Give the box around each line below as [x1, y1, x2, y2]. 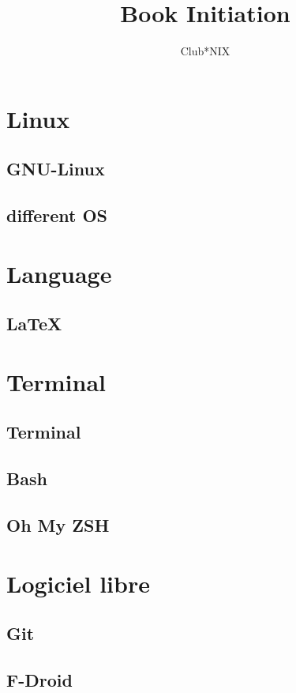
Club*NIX [180, 43, 230, 59]
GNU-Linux [6, 156, 105, 181]
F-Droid [6, 667, 73, 691]
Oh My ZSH [6, 512, 110, 537]
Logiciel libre [6, 567, 150, 599]
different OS [6, 203, 108, 228]
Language [6, 257, 112, 289]
